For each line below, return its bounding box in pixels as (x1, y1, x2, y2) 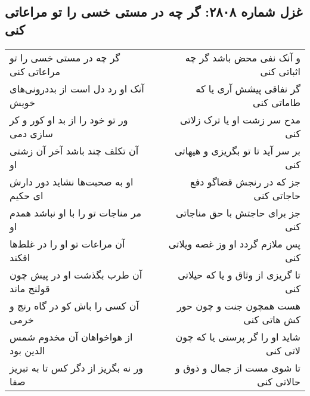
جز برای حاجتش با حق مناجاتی (176, 205, 300, 219)
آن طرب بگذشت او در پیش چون (10, 267, 142, 281)
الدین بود (10, 343, 45, 357)
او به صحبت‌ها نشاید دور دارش (10, 174, 134, 188)
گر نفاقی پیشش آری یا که (196, 81, 300, 95)
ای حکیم (10, 188, 44, 202)
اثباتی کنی (260, 64, 300, 78)
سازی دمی (10, 126, 53, 140)
